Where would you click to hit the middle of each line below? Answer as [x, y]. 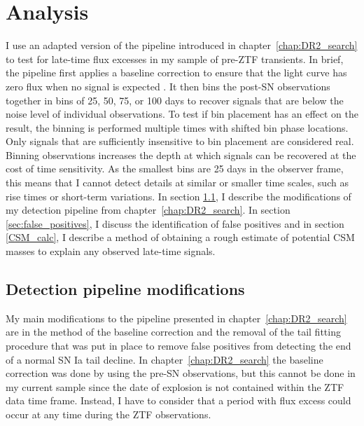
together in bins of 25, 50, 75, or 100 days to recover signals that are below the [175, 100]
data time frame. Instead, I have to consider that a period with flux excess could [178, 400]
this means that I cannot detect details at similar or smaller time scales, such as [177, 183]
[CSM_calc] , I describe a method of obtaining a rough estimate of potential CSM [180, 237]
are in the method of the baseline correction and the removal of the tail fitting [173, 332]
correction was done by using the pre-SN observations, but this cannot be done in [181, 373]
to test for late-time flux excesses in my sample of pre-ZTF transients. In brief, [175, 59]
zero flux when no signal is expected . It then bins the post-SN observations [168, 86]
